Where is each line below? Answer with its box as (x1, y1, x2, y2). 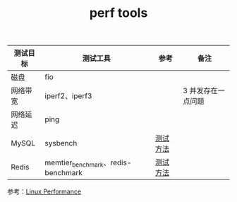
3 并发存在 (183, 86, 218, 96)
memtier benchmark (44, 158, 104, 169)
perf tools (89, 5, 148, 21)
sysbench (44, 138, 78, 148)
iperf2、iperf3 (44, 91, 92, 101)
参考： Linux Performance (7, 187, 82, 196)
